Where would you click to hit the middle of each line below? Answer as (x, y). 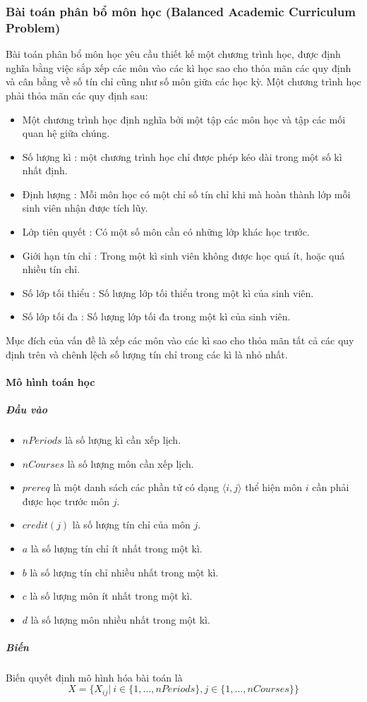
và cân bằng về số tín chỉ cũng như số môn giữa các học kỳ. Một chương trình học (183, 81)
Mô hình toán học (50, 381)
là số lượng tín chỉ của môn (131, 525)
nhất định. (45, 170)
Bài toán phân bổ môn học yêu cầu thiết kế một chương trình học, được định (173, 54)
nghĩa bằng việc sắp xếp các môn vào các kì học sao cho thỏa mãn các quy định (179, 67)
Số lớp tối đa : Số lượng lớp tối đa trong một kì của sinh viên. (156, 316)
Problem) (33, 27)
